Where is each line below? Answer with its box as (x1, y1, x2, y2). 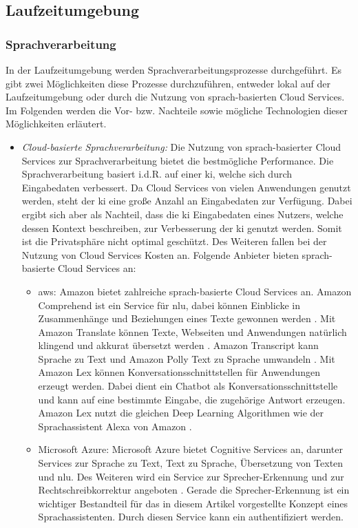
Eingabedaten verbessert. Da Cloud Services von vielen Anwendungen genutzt (21, 180, 351, 194)
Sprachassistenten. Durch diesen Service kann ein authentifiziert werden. (38, 509, 344, 524)
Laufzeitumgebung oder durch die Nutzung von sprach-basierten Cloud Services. (6, 89, 345, 104)
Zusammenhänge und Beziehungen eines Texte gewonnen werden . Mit (38, 311, 336, 326)
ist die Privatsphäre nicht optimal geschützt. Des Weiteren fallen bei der (21, 234, 327, 249)
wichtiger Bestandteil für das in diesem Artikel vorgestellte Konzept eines (38, 496, 348, 510)
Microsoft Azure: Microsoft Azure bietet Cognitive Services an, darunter (38, 442, 343, 456)
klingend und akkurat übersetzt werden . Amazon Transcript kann (38, 338, 319, 352)
